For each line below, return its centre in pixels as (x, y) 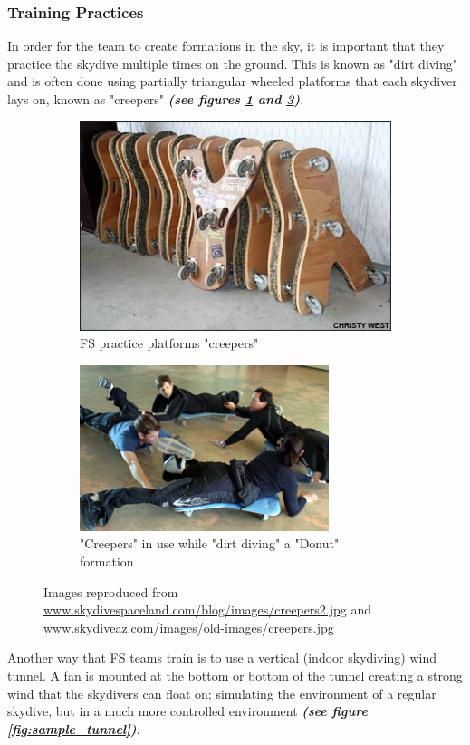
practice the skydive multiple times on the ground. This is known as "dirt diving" (233, 63)
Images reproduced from (111, 591)
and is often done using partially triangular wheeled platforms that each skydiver (232, 81)
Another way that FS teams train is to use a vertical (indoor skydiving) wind (222, 658)
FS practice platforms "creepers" (169, 343)
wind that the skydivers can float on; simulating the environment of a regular (222, 693)
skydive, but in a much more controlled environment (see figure (187, 711)
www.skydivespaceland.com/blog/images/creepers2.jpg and (208, 610)
